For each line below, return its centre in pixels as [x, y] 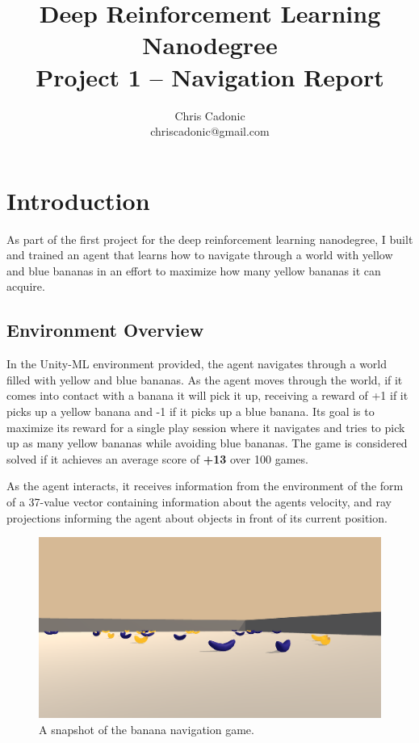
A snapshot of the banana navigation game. [147, 729]
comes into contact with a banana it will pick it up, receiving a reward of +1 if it [207, 395]
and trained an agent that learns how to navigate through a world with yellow [200, 255]
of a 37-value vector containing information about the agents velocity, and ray [199, 501]
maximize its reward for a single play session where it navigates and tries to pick [206, 427]
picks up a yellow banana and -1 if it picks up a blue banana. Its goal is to [191, 411]
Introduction [78, 200]
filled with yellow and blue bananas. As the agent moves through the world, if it [205, 379]
